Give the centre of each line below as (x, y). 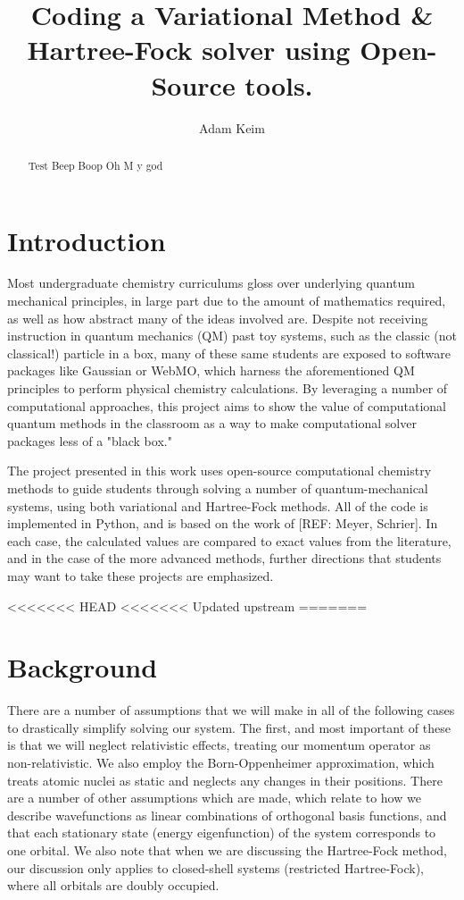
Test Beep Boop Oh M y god (95, 165)
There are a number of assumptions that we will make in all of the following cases (231, 710)
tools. (279, 84)
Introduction (87, 240)
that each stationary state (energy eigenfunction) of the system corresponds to (222, 833)
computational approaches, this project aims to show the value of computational (227, 405)
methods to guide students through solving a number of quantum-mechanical (218, 488)
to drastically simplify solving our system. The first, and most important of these (229, 727)
